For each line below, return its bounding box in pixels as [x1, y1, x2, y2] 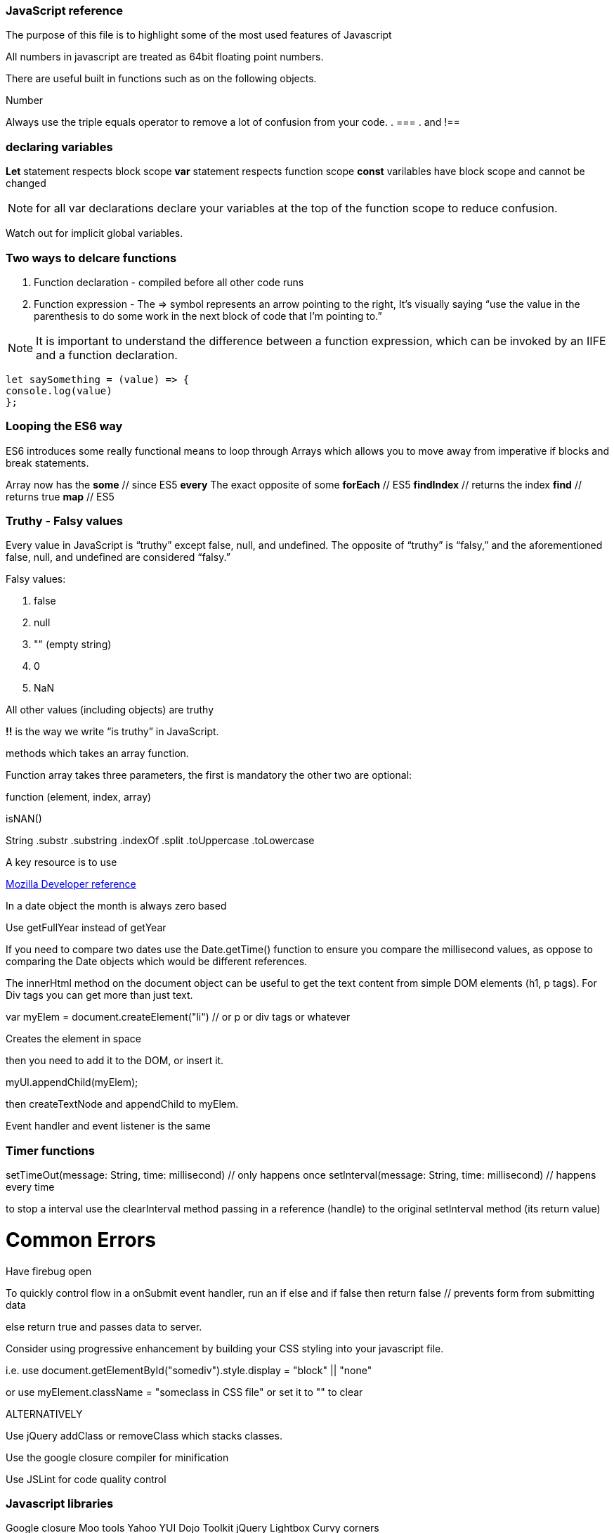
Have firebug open [6, 1264, 92, 1277]
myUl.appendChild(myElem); [6, 1076, 138, 1089]
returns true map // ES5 [6, 490, 115, 503]
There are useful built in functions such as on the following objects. [6, 72, 317, 85]
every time [6, 1181, 55, 1194]
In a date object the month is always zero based [6, 900, 227, 912]
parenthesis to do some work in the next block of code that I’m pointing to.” [34, 309, 382, 322]
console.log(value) [6, 384, 112, 396]
